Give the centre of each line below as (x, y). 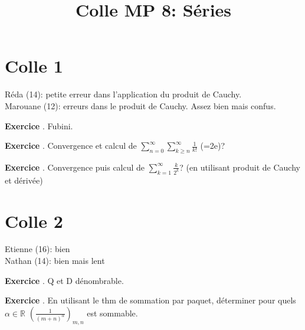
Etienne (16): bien (37, 249)
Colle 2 (34, 220)
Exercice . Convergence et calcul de (71, 146)
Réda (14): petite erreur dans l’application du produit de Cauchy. (123, 94)
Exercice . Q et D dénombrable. (64, 280)
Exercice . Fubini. (39, 125)
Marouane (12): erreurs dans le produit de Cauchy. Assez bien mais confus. (140, 105)
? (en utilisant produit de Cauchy (240, 167)
